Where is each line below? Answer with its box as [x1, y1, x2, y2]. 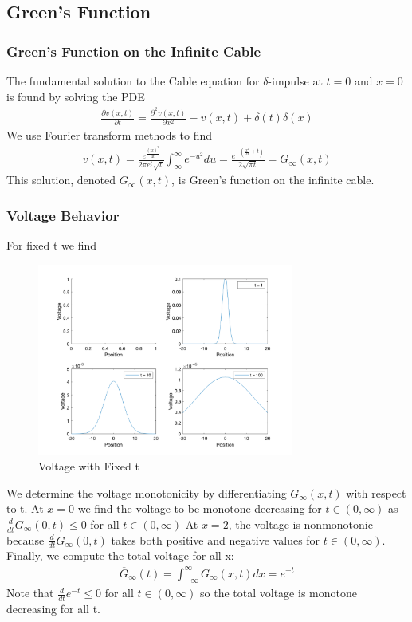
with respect [346, 484, 406, 501]
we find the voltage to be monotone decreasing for [77, 500, 322, 517]
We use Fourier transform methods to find [6, 127, 213, 144]
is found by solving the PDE [6, 88, 145, 104]
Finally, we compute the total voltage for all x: [6, 547, 234, 564]
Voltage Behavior [6, 205, 120, 225]
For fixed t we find [6, 237, 97, 254]
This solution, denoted [6, 171, 116, 188]
